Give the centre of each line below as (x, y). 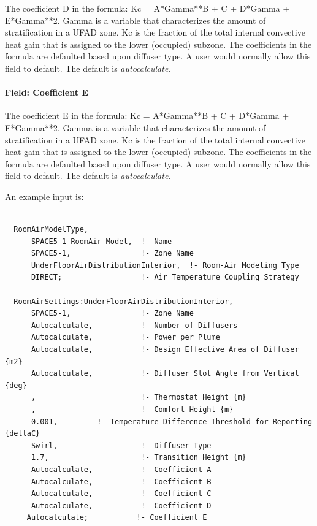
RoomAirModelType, (51, 230)
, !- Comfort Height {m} (132, 410)
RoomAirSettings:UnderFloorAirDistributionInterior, (124, 301)
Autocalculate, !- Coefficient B (121, 482)
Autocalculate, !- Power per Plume (125, 337)
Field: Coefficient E (47, 92)
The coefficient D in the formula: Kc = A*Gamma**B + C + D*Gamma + (147, 8)
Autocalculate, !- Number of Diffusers (134, 325)
